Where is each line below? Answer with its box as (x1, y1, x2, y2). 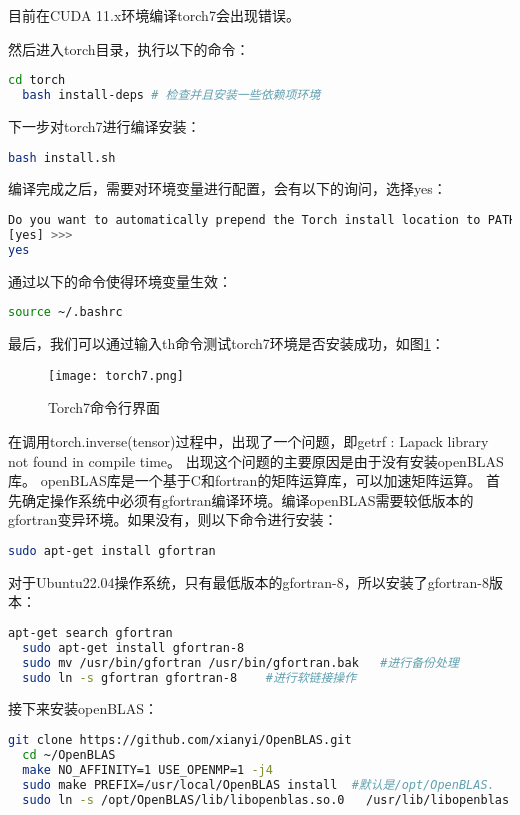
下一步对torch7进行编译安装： (8, 115, 201, 136)
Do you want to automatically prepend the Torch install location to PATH (8, 213, 517, 227)
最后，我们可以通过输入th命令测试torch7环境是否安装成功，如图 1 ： (8, 333, 445, 354)
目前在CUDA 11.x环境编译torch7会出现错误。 (8, 5, 300, 25)
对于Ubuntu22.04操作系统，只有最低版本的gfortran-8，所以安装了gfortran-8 (8, 571, 489, 592)
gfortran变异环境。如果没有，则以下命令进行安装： (8, 509, 338, 530)
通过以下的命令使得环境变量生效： (8, 270, 232, 291)
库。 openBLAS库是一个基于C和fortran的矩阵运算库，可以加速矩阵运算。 (8, 470, 482, 491)
